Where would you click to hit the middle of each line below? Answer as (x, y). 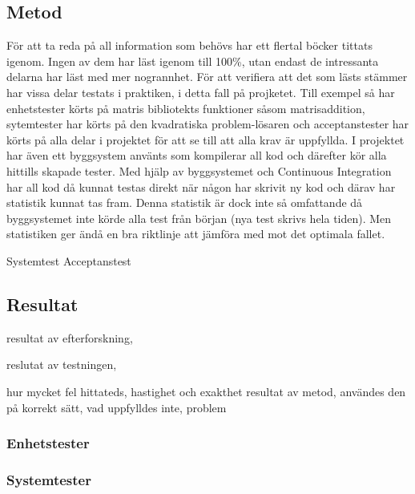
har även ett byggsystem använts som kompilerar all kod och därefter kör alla (197, 155)
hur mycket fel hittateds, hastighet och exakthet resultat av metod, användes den (206, 391)
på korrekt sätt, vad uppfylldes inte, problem (117, 407)
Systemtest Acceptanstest (69, 260)
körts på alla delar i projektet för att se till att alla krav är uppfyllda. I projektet (205, 139)
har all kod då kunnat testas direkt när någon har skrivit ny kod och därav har (201, 186)
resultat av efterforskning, (70, 337)
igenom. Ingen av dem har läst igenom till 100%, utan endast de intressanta (193, 61)
